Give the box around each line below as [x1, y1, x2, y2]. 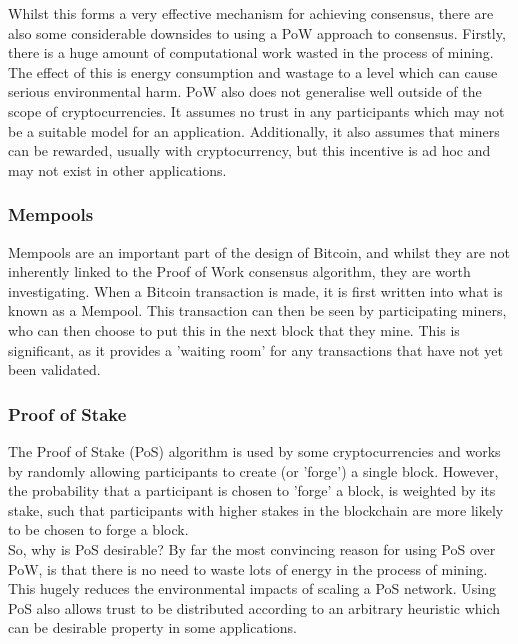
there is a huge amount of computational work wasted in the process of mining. [8, 42, 494, 63]
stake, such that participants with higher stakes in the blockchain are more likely [8, 499, 504, 520]
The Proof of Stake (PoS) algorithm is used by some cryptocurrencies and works [8, 440, 501, 461]
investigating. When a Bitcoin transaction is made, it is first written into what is [8, 280, 503, 301]
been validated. [8, 359, 101, 380]
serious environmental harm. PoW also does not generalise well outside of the [8, 81, 482, 102]
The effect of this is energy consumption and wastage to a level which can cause [8, 61, 498, 82]
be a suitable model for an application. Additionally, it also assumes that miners [8, 120, 500, 141]
